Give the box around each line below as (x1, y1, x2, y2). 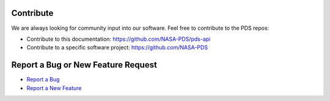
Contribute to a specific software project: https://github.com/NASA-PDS (26, 44, 208, 51)
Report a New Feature (26, 84, 82, 91)
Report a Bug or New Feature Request (11, 60, 157, 70)
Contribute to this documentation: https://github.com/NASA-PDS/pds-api (26, 35, 211, 43)
